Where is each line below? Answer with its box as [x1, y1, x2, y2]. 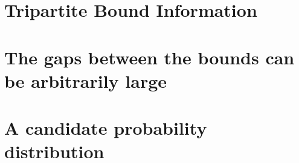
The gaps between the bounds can [4, 45, 295, 69]
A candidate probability [4, 115, 207, 140]
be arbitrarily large [4, 68, 167, 93]
